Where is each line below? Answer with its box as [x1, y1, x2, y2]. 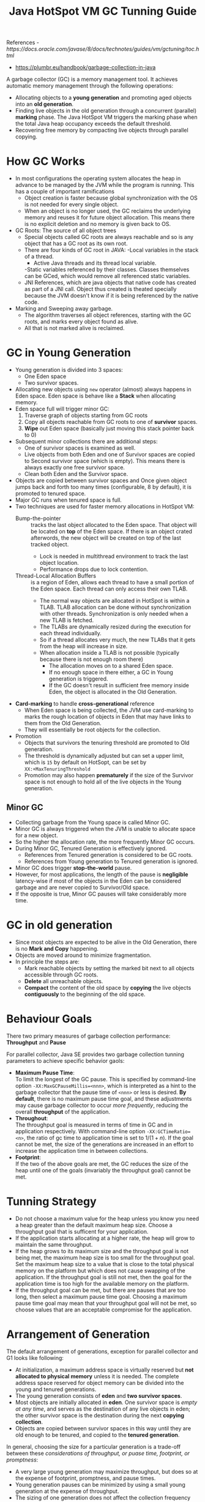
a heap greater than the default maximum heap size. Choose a [15, 1221, 173, 1229]
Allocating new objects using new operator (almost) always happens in [15, 386, 192, 393]
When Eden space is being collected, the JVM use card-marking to [24, 706, 194, 714]
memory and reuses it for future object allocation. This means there [24, 214, 195, 221]
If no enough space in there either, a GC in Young [48, 669, 173, 676]
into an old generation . [15, 100, 73, 108]
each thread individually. [39, 630, 102, 637]
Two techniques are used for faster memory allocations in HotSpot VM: [15, 503, 195, 510]
